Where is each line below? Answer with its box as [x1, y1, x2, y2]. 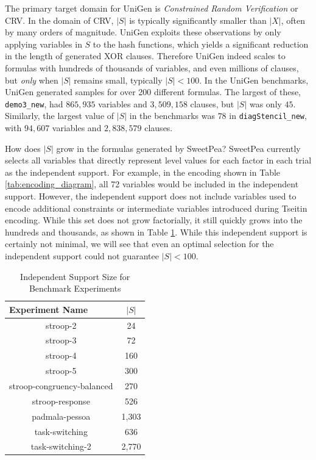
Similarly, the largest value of [5, 109, 114, 122]
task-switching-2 [30, 440, 91, 453]
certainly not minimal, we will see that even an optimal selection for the [5, 237, 274, 250]
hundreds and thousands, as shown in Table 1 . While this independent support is [5, 225, 307, 238]
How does [5, 142, 41, 154]
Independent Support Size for [20, 270, 130, 282]
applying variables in [5, 37, 82, 50]
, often [281, 13, 305, 26]
